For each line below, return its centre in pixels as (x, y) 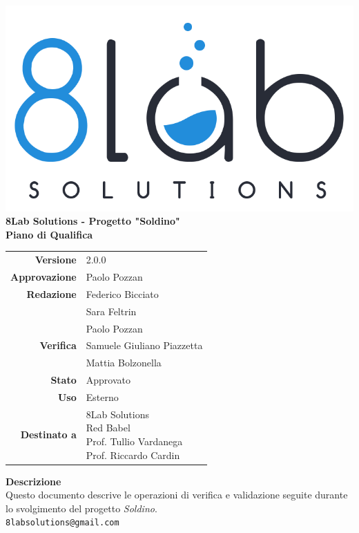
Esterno (102, 396)
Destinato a (48, 434)
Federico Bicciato (122, 293)
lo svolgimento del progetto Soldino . (81, 508)
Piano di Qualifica (49, 234)
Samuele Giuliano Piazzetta (144, 345)
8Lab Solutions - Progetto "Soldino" (93, 221)
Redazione (51, 293)
